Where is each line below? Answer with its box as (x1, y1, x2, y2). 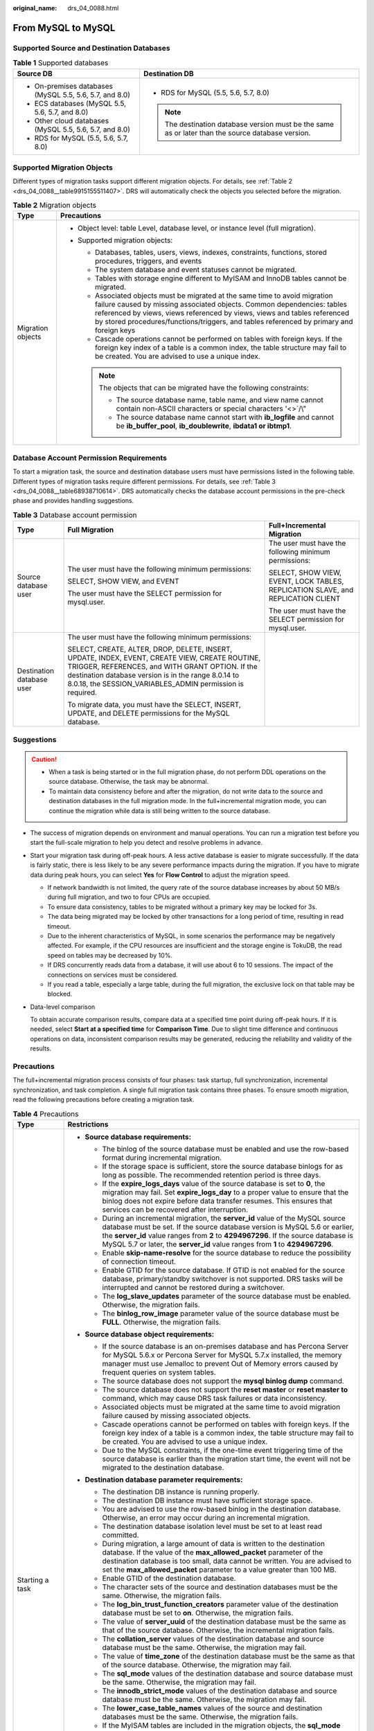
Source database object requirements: (84, 1329, 215, 1339)
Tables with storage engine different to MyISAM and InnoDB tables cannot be (94, 273, 347, 283)
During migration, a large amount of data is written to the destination (102, 1539, 326, 1548)
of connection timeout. (102, 1257, 177, 1266)
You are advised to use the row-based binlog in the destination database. (102, 1504, 341, 1514)
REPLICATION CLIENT (269, 594, 341, 604)
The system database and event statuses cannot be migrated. (94, 265, 297, 275)
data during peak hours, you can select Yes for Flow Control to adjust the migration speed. (30, 870, 290, 879)
